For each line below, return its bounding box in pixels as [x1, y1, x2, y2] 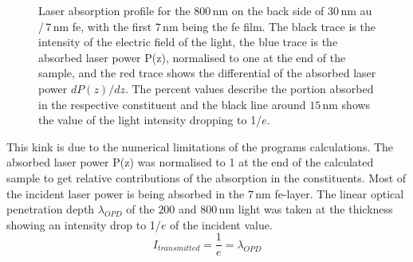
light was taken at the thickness [238, 201, 393, 217]
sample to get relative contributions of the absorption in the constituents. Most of [6, 169, 407, 186]
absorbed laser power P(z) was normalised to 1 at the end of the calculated [6, 154, 374, 170]
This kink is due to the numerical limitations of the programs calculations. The [6, 138, 394, 154]
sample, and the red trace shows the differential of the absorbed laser [38, 65, 376, 81]
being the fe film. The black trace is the [182, 18, 376, 34]
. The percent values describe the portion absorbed [124, 80, 374, 96]
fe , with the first [72, 18, 152, 34]
